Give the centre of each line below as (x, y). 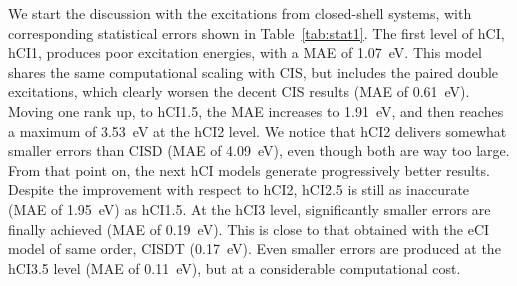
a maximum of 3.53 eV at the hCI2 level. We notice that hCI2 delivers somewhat (257, 130)
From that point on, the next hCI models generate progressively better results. (249, 169)
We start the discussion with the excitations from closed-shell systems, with (240, 13)
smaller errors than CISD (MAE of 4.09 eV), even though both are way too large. (259, 150)
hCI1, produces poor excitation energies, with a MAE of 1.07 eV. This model (245, 52)
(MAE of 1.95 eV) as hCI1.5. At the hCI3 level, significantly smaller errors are (249, 208)
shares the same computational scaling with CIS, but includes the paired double (253, 71)
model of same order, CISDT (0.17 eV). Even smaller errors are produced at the (254, 248)
